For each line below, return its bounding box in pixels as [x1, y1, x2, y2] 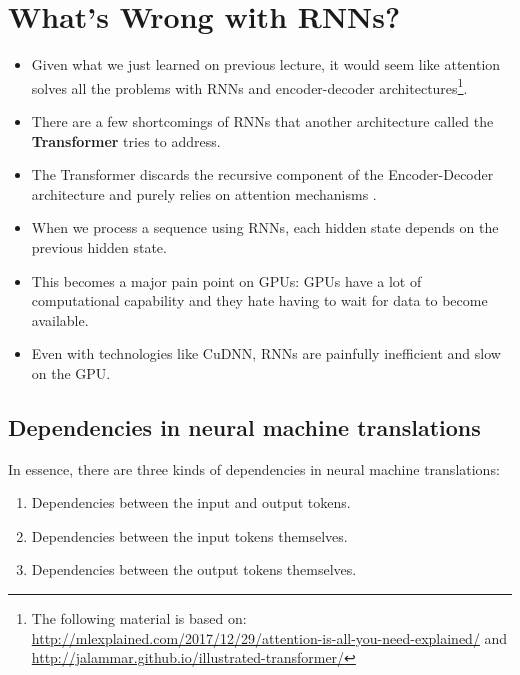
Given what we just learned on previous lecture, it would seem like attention [31, 54, 501, 75]
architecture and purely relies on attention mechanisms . [31, 183, 377, 204]
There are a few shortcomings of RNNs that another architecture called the [31, 110, 494, 131]
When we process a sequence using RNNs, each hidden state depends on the [31, 217, 499, 238]
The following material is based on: [31, 608, 247, 629]
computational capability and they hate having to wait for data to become [31, 290, 488, 311]
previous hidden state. [31, 236, 167, 257]
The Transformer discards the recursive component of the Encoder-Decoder [31, 164, 494, 185]
